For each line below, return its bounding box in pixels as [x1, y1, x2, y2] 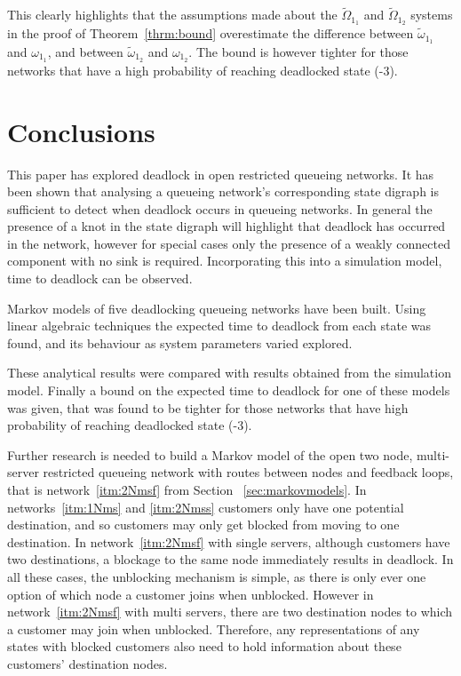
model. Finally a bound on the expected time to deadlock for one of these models [7, 381, 450, 400]
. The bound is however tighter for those [188, 42, 409, 60]
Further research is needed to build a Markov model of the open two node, [7, 445, 413, 464]
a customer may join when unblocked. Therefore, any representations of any [7, 619, 420, 638]
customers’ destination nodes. [7, 654, 168, 672]
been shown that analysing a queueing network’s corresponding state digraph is [7, 182, 439, 201]
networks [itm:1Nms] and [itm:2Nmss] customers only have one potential [7, 497, 404, 516]
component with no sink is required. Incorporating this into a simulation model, [7, 251, 442, 270]
